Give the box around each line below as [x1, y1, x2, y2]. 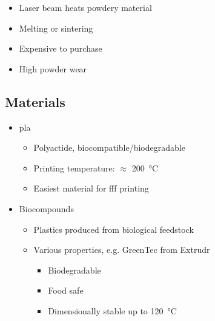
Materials [5, 92, 65, 111]
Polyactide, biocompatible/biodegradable [33, 141, 185, 154]
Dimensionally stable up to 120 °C [48, 304, 177, 317]
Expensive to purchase [19, 42, 102, 55]
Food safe [48, 284, 84, 297]
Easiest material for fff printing [33, 182, 149, 195]
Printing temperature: [33, 161, 115, 174]
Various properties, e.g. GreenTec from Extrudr [33, 243, 210, 256]
